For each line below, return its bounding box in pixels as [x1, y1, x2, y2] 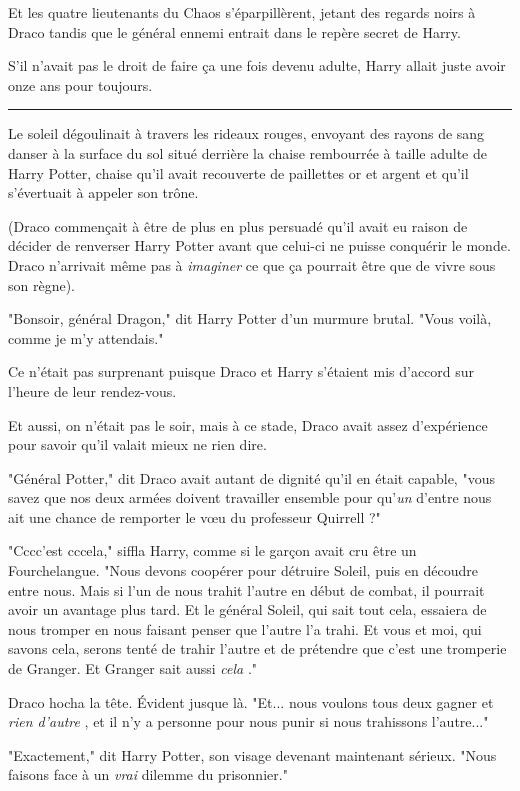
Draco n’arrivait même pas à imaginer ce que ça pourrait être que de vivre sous [8, 254, 496, 275]
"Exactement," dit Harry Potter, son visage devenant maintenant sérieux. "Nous [8, 744, 497, 765]
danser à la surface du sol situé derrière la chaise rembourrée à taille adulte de [8, 142, 487, 163]
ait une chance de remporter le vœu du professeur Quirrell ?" [8, 506, 381, 527]
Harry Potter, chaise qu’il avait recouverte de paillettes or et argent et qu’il [8, 162, 469, 183]
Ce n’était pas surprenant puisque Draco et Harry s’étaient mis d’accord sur [8, 361, 475, 382]
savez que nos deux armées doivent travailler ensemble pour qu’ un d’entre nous [8, 487, 492, 508]
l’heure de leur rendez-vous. [8, 380, 177, 401]
